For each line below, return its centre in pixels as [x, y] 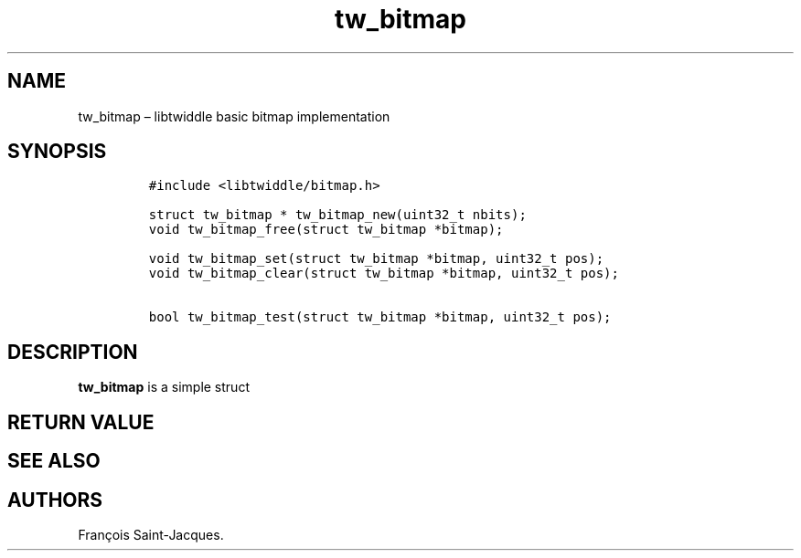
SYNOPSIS [57, 152]
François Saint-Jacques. [151, 534]
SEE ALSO [54, 461]
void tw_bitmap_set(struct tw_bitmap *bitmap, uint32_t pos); [376, 259]
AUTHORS [55, 500]
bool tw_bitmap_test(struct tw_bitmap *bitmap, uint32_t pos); [380, 317]
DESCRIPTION [73, 352]
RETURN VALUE [81, 422]
